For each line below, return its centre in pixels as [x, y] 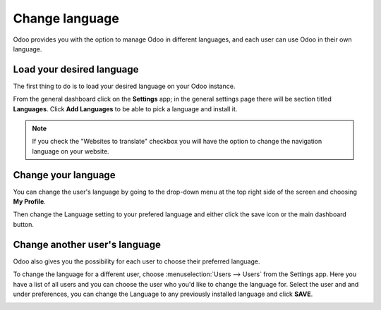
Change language [66, 18]
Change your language [64, 175]
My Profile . [29, 201]
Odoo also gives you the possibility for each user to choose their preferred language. [137, 261]
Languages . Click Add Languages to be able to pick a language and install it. [125, 108]
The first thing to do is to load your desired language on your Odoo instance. [124, 86]
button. [24, 224]
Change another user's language [87, 244]
